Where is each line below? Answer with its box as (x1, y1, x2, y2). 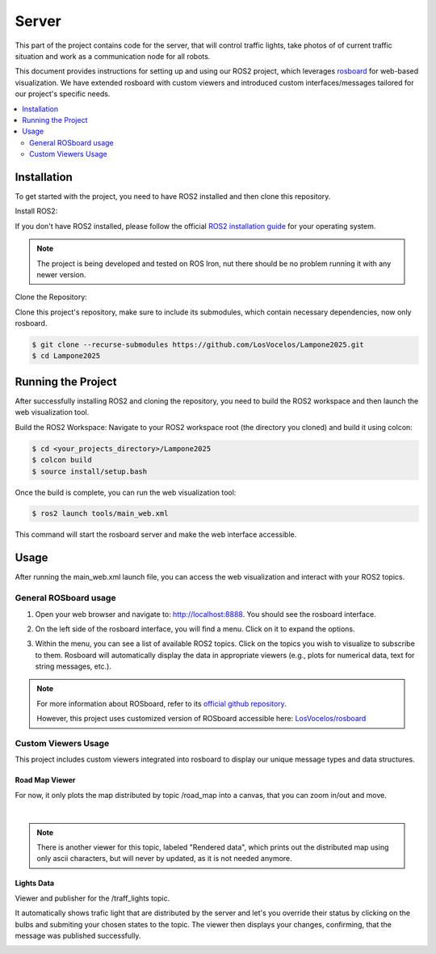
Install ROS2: (15, 206, 58, 216)
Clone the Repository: (15, 292, 88, 302)
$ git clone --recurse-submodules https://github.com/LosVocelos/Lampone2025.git (31, 340, 365, 349)
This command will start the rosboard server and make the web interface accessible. (15, 530, 297, 539)
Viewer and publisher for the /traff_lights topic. (15, 893, 170, 903)
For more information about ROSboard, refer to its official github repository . (36, 699, 287, 708)
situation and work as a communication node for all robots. (15, 51, 211, 61)
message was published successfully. (15, 931, 141, 940)
